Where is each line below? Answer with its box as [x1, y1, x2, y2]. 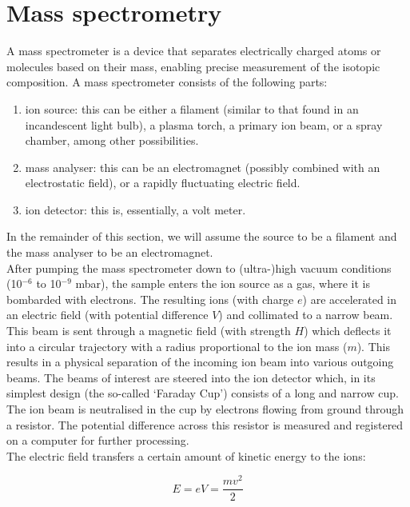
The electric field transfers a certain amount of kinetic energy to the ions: [6, 447, 366, 464]
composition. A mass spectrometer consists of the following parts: [6, 74, 328, 90]
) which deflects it [304, 322, 392, 339]
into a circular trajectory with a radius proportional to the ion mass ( [6, 337, 348, 354]
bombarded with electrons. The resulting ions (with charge [6, 290, 294, 307]
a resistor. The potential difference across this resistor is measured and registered [6, 416, 404, 433]
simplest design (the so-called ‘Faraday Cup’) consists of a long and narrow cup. [6, 385, 399, 401]
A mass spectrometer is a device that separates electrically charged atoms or [6, 42, 381, 59]
